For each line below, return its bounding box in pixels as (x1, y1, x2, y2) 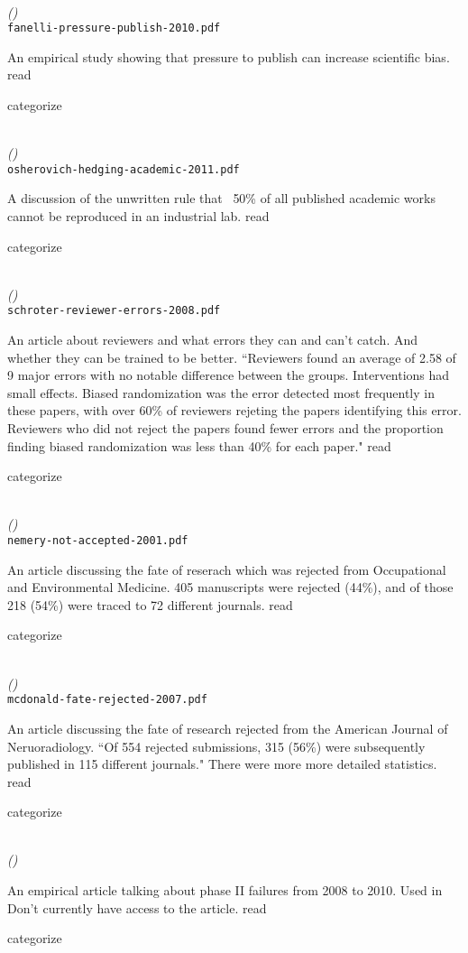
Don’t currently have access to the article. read (7, 898, 267, 917)
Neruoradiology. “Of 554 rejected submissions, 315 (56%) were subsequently (7, 736, 426, 755)
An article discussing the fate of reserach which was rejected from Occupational (7, 560, 446, 578)
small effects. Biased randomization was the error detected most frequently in (7, 383, 435, 402)
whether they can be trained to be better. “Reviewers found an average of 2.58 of (7, 347, 456, 366)
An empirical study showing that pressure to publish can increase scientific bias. (7, 47, 450, 66)
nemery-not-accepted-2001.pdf (7, 534, 188, 548)
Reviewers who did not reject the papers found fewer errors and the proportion (7, 419, 444, 438)
